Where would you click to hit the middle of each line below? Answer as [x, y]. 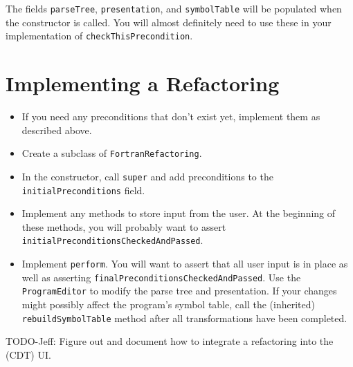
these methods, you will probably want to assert [124, 226]
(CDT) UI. [28, 354]
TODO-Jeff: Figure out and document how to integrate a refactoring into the [170, 341]
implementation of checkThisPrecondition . [99, 36]
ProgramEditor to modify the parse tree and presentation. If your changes [179, 291]
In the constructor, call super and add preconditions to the [147, 176]
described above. [57, 130]
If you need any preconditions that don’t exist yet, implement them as [171, 116]
